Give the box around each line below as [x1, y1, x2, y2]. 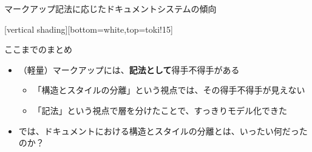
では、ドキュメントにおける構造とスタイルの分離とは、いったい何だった [18, 124, 308, 137]
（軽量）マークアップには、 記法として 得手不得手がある [18, 63, 240, 76]
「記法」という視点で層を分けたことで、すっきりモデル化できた [33, 104, 288, 116]
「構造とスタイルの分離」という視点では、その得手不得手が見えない [33, 84, 305, 96]
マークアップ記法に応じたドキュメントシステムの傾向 [4, 2, 217, 15]
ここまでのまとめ [4, 43, 72, 56]
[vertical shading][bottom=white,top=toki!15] [4, 22, 173, 35]
